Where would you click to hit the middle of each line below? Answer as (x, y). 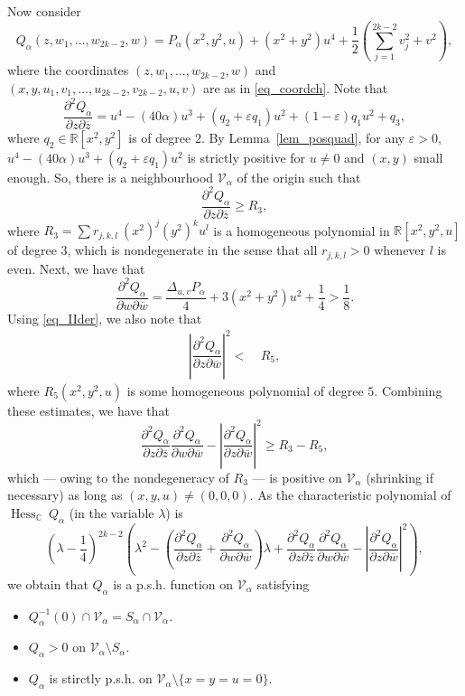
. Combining (408, 390)
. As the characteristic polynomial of (350, 495)
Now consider (44, 11)
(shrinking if (400, 477)
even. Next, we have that (76, 268)
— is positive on (297, 477)
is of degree (160, 137)
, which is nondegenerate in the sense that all (192, 250)
